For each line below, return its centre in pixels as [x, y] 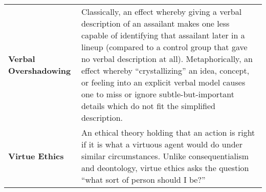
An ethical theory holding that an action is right [168, 132]
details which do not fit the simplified [148, 106]
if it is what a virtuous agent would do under [162, 144]
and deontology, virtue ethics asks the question [165, 168]
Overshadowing [40, 70]
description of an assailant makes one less [155, 23]
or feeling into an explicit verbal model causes [163, 82]
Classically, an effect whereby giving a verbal [161, 12]
